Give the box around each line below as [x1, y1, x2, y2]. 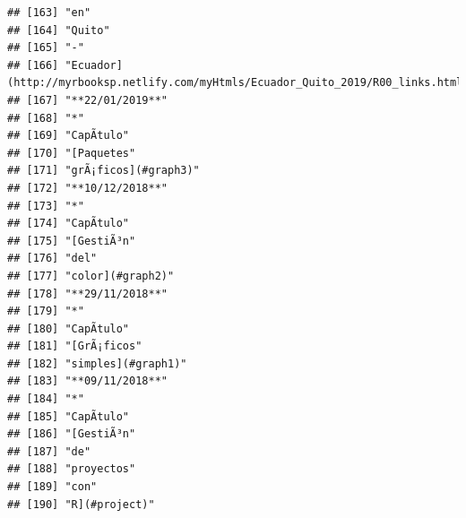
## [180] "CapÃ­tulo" [7, 322, 130, 335]
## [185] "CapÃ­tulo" [7, 410, 130, 423]
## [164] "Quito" [7, 23, 110, 37]
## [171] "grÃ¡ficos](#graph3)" [7, 164, 200, 177]
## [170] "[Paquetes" [7, 146, 136, 160]
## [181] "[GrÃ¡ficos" [7, 340, 142, 353]
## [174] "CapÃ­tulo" [7, 217, 130, 230]
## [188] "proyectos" [7, 462, 136, 476]
